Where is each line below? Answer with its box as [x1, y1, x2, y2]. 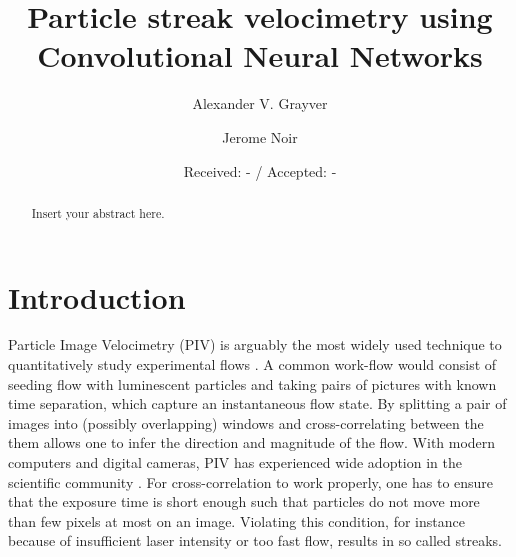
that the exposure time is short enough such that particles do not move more [8, 491, 480, 512]
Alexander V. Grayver [192, 93, 328, 114]
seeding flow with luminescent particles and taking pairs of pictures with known [8, 373, 497, 394]
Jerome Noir [222, 126, 298, 147]
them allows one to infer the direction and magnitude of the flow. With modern [8, 432, 496, 453]
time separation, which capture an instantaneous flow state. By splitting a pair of [8, 393, 507, 414]
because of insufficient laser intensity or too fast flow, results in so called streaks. [8, 530, 502, 551]
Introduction [8, 276, 186, 317]
